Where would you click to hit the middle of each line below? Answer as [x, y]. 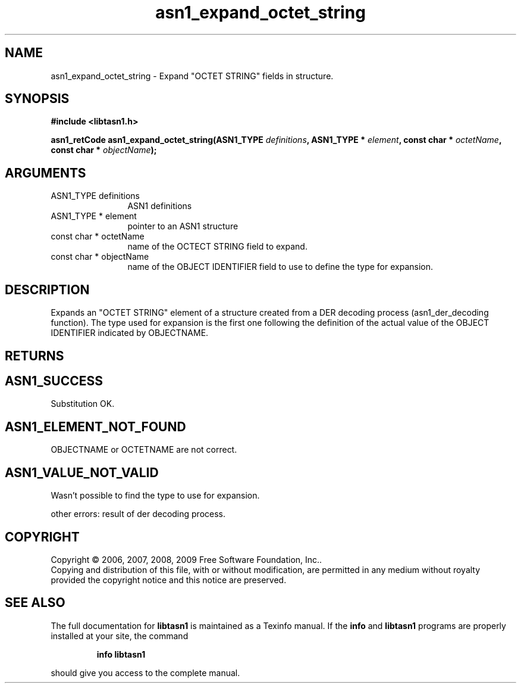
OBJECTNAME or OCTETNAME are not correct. [144, 450]
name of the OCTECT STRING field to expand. [217, 247]
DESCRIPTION [47, 289]
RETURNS [34, 356]
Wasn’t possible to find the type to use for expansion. [155, 496]
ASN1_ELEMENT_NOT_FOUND [95, 427]
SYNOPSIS [37, 99]
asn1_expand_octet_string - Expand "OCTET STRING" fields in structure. [192, 76]
